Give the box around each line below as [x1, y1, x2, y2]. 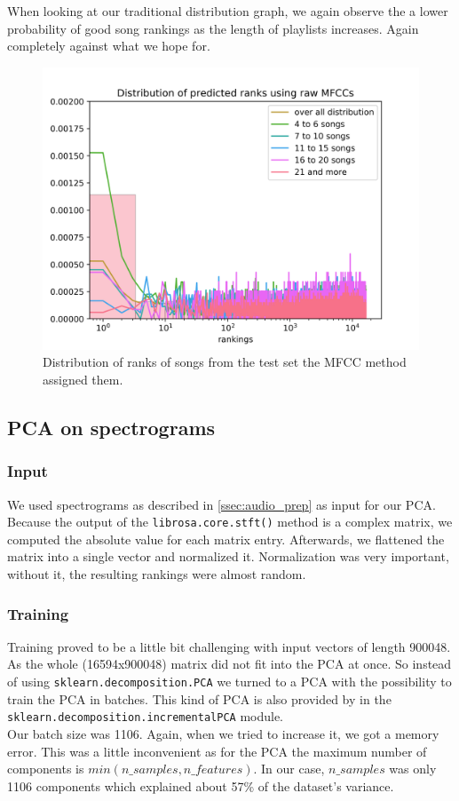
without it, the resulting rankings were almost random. [7, 565, 306, 583]
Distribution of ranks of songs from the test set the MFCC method [43, 353, 407, 371]
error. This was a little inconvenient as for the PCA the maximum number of [7, 742, 427, 760]
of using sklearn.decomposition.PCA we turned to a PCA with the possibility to [7, 672, 452, 690]
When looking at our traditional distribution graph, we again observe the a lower [7, 2, 448, 20]
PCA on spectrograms [7, 413, 216, 440]
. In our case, [253, 759, 325, 778]
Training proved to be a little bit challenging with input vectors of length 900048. [7, 637, 451, 655]
